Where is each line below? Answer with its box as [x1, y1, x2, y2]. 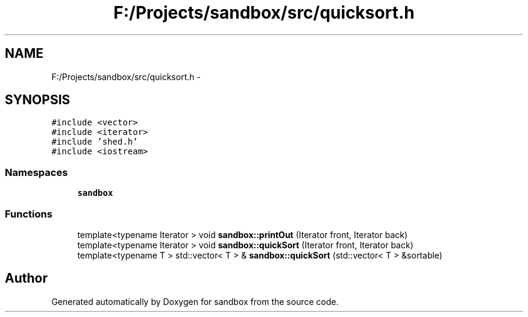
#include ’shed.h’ [51, 137, 138, 147]
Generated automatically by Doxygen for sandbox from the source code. [51, 296, 339, 307]
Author [5, 271, 48, 286]
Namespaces [5, 166, 68, 178]
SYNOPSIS [5, 92, 71, 108]
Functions [5, 207, 52, 220]
